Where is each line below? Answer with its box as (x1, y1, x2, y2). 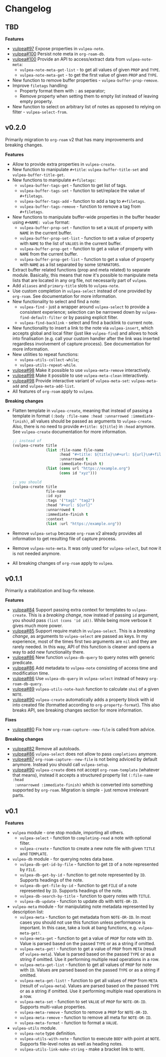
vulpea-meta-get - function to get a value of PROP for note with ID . (19, 935, 153, 941)
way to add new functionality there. (12, 649, 85, 655)
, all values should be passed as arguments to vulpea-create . (28, 418, 153, 424)
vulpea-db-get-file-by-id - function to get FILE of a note (19, 882, 137, 888)
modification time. (12, 670, 50, 676)
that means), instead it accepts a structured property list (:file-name (12, 772, 153, 778)
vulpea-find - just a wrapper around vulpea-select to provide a (19, 304, 150, 310)
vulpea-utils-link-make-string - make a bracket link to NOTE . (19, 1046, 145, 1052)
